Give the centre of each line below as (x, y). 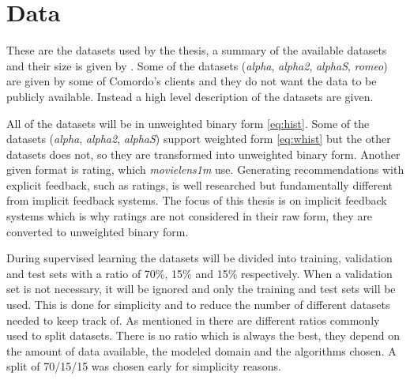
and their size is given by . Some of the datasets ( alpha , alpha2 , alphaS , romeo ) (197, 65)
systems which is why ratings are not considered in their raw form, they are (190, 216)
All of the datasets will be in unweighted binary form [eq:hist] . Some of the (188, 123)
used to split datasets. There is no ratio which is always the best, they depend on (203, 335)
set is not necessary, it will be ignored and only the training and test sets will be (201, 289)
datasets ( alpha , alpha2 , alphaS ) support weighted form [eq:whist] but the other (199, 139)
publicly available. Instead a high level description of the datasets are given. (190, 96)
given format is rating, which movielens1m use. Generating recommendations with (205, 169)
